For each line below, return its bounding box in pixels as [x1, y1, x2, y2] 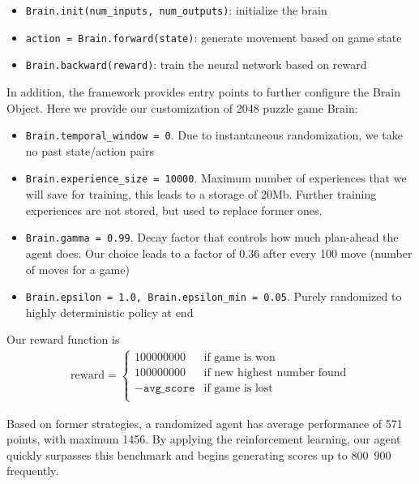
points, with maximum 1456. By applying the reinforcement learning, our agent [6, 430, 401, 448]
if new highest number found [203, 367, 347, 379]
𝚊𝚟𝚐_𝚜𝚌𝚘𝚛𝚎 [143, 383, 195, 395]
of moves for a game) [25, 260, 130, 277]
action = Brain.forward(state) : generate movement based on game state [25, 28, 402, 45]
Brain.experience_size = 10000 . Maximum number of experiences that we [25, 169, 407, 186]
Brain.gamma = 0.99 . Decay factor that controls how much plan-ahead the [25, 229, 399, 246]
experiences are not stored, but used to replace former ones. [25, 201, 323, 218]
